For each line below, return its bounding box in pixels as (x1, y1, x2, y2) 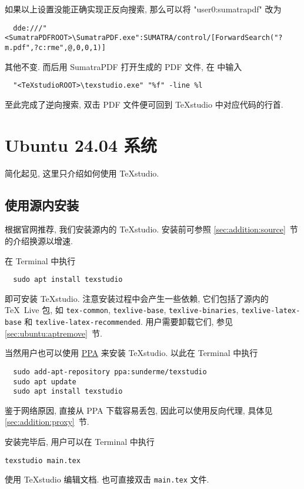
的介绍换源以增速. (5, 234, 73, 247)
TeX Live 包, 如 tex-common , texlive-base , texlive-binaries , (5, 304, 239, 316)
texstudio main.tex (5, 456, 81, 465)
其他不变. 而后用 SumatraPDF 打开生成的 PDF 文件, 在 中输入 (5, 60, 242, 72)
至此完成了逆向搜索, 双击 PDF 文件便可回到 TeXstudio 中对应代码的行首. (5, 98, 283, 110)
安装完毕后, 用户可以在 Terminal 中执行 (5, 435, 155, 448)
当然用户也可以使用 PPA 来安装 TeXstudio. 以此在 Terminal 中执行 (5, 347, 258, 359)
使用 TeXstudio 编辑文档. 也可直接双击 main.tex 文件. (5, 473, 209, 485)
